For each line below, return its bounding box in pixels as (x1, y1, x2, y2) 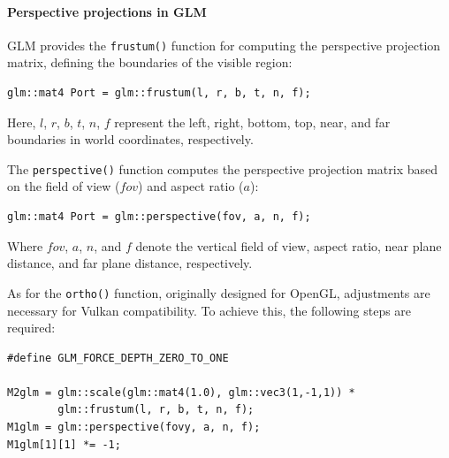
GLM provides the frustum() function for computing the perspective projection (7, 35, 441, 54)
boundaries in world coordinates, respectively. (7, 130, 254, 149)
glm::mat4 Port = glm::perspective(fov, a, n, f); (7, 210, 311, 224)
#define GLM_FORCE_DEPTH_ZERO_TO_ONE (7, 351, 229, 364)
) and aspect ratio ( (138, 177, 244, 195)
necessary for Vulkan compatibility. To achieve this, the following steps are (7, 301, 412, 319)
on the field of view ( (7, 177, 120, 195)
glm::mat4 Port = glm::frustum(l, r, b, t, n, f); (7, 87, 311, 100)
